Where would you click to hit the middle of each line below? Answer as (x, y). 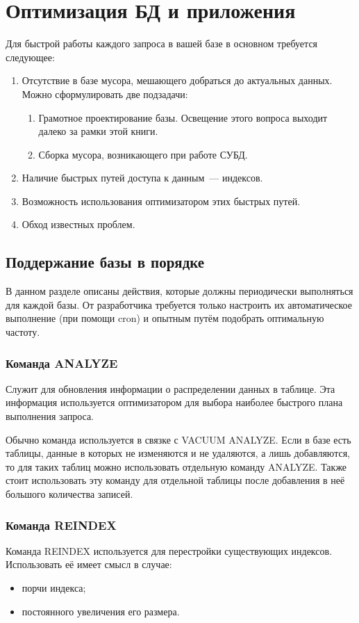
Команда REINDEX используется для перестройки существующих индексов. (169, 550)
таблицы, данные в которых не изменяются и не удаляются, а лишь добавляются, (178, 453)
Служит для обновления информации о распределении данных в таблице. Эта (170, 388)
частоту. (23, 332)
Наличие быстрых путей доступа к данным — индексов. (142, 178)
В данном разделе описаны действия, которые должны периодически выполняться (179, 291)
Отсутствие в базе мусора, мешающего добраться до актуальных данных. (177, 80)
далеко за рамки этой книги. (98, 131)
